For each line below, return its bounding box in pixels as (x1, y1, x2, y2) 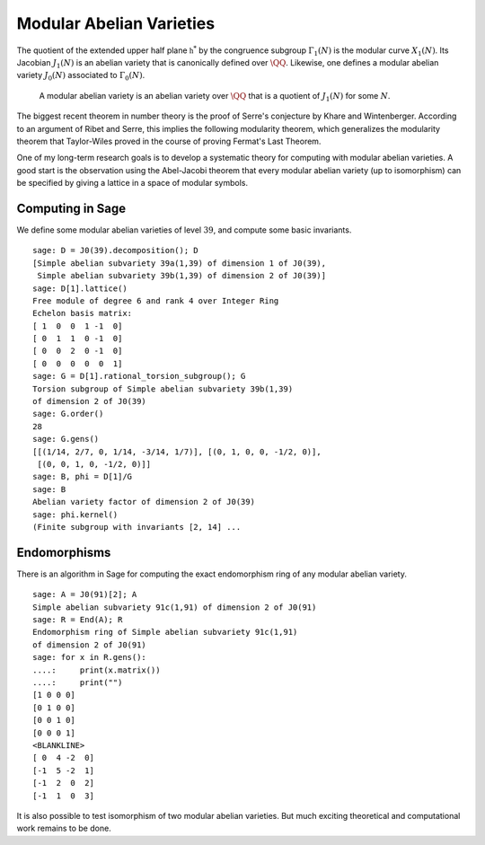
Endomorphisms (16, 544, 111, 560)
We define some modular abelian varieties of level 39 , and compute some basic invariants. (16, 224, 352, 235)
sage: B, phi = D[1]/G (32, 471, 133, 482)
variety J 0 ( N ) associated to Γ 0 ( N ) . (16, 70, 145, 83)
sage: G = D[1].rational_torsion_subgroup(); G (32, 371, 246, 382)
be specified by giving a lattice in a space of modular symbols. (16, 178, 249, 189)
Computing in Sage (16, 200, 127, 216)
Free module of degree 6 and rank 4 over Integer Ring (32, 295, 279, 305)
